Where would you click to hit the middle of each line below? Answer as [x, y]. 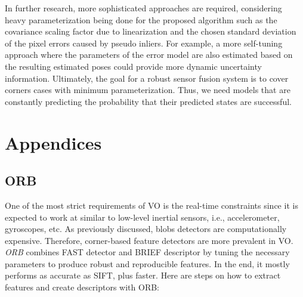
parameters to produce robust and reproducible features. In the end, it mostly [147, 263]
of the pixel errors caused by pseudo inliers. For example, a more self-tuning [144, 43]
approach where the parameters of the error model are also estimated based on [149, 55]
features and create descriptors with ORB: [82, 287]
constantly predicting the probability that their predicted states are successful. [148, 101]
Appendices [53, 142]
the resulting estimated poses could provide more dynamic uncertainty [133, 66]
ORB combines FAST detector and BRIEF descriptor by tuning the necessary [147, 252]
